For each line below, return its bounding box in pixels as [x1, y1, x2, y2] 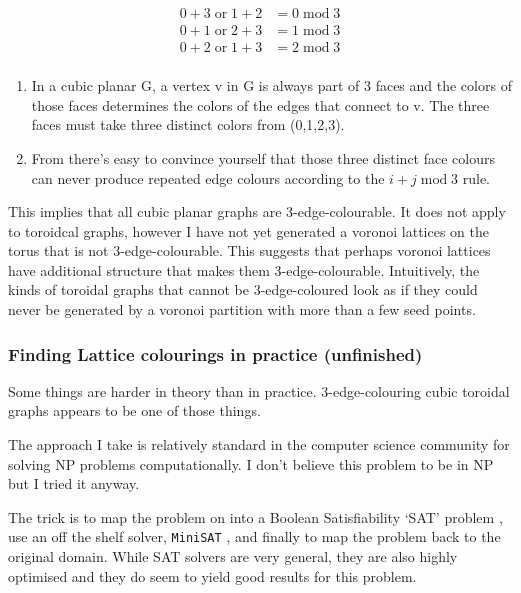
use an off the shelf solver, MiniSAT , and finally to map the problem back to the [8, 526, 501, 547]
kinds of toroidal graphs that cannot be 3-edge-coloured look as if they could [8, 279, 478, 300]
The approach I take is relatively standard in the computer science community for [8, 434, 510, 455]
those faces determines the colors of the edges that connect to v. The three [31, 94, 490, 115]
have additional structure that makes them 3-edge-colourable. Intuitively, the [8, 259, 480, 280]
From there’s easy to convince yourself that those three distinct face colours [31, 147, 495, 168]
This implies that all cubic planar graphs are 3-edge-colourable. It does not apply [8, 201, 506, 222]
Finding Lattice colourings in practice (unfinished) [8, 341, 423, 366]
